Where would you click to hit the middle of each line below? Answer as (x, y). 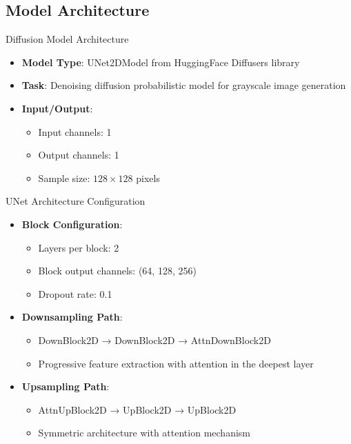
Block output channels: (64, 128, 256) (117, 271)
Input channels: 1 (75, 131)
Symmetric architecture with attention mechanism (144, 433)
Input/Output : (57, 108)
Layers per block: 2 (79, 247)
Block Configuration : (72, 224)
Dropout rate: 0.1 (75, 293)
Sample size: (64, 178)
